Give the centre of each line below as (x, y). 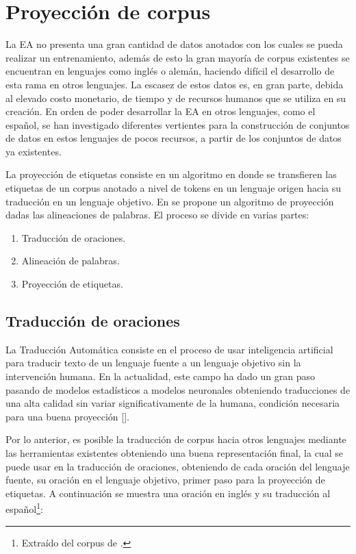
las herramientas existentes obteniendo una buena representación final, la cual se (174, 452)
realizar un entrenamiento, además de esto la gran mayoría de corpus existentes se (178, 57)
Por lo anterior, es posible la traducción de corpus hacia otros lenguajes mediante (176, 439)
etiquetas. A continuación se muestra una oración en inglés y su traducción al (168, 493)
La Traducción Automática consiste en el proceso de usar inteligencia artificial (169, 349)
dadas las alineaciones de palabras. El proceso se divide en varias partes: (157, 215)
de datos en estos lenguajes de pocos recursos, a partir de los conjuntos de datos (174, 138)
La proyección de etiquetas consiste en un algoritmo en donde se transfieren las (171, 174)
